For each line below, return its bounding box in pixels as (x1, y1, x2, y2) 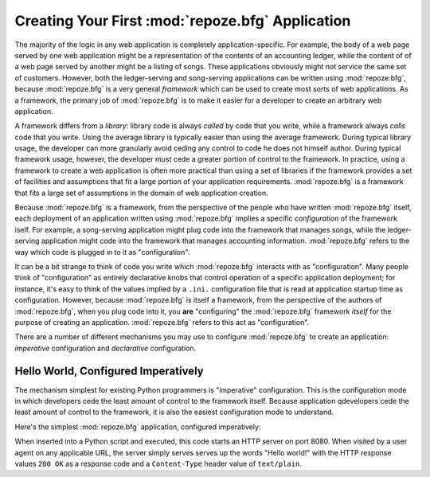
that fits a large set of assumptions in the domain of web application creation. (14, 188, 268, 197)
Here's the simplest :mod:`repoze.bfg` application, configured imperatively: (14, 422, 261, 432)
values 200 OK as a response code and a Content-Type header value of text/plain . (14, 459, 302, 468)
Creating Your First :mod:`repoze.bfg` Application (14, 12, 351, 29)
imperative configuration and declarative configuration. (14, 343, 197, 353)
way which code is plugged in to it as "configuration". (14, 247, 190, 256)
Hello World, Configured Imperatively (14, 364, 204, 377)
